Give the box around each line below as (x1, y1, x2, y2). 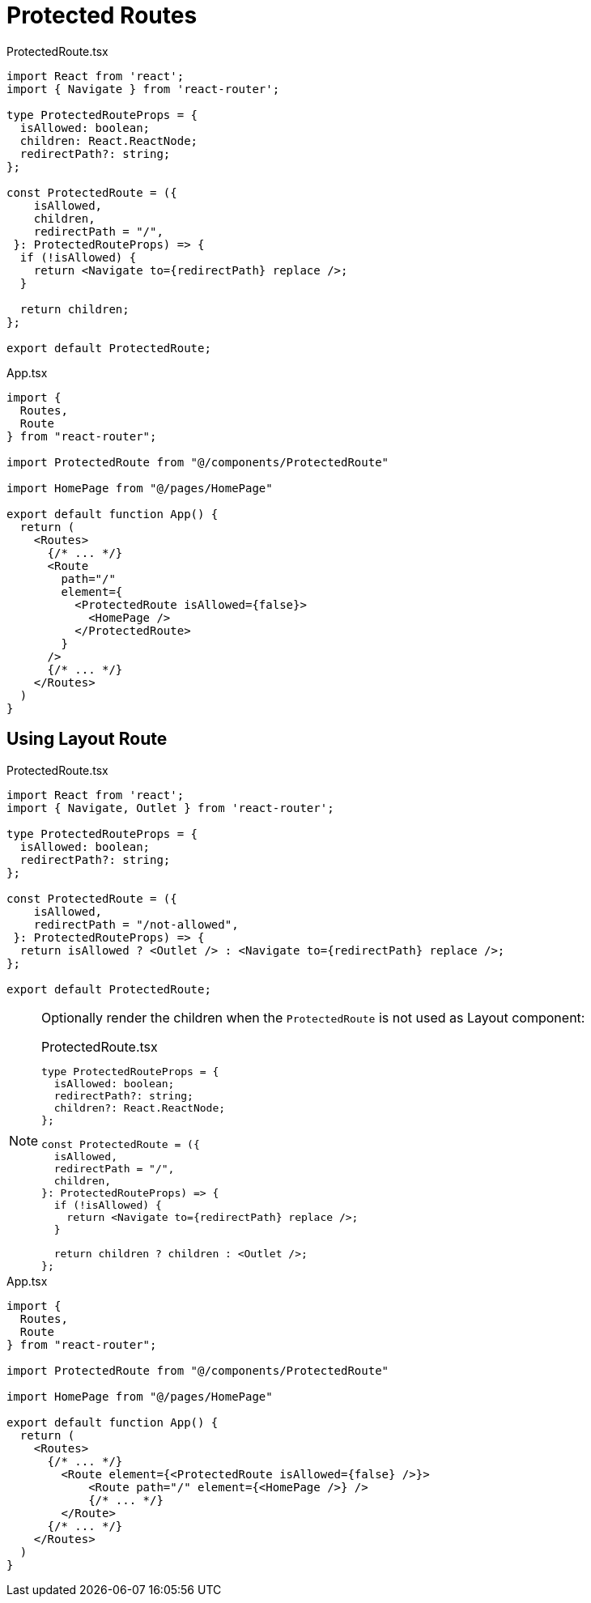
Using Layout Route (6, 729, 168, 750)
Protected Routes (6, 2, 198, 29)
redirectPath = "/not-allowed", (33, 917, 239, 931)
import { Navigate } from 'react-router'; (6, 82, 280, 96)
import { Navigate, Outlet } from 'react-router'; (6, 801, 334, 814)
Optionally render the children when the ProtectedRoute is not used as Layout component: (41, 1009, 585, 1026)
